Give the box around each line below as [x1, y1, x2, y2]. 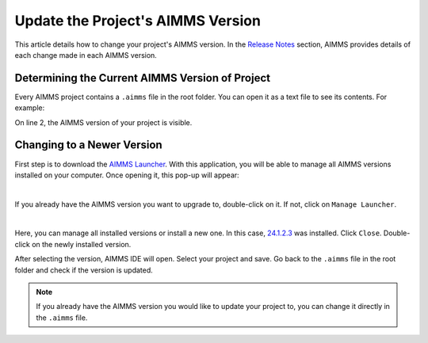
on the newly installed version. [32, 239, 132, 249]
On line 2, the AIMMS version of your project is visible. [14, 117, 193, 127]
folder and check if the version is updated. [14, 265, 154, 275]
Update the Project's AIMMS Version [14, 12, 262, 29]
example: [14, 103, 45, 112]
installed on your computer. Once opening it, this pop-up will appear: [14, 170, 239, 180]
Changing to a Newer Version [14, 139, 162, 152]
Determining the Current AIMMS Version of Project [14, 71, 271, 85]
